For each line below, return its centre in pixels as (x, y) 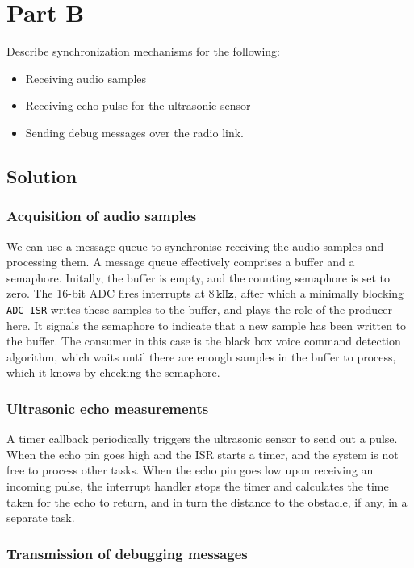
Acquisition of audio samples (102, 216)
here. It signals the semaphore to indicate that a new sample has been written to (207, 325)
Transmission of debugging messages (127, 553)
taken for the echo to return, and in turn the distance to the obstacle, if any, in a (207, 501)
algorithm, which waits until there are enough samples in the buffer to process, (201, 356)
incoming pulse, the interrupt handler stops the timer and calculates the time (198, 485)
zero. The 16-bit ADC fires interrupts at (106, 293)
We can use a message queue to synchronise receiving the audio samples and (195, 246)
